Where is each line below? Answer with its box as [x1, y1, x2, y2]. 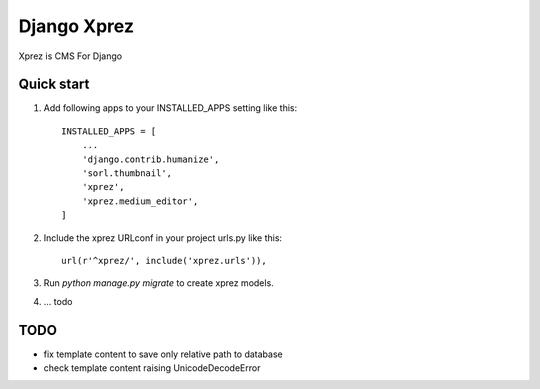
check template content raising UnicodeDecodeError [43, 362, 261, 374]
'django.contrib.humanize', [81, 153, 220, 165]
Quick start [18, 76, 90, 93]
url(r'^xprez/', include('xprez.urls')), [61, 255, 267, 266]
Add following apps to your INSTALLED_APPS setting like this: [43, 102, 298, 114]
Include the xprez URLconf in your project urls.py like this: [43, 231, 283, 244]
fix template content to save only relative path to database [43, 348, 284, 360]
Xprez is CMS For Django [18, 50, 123, 62]
